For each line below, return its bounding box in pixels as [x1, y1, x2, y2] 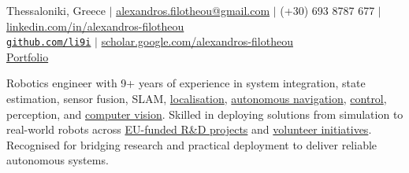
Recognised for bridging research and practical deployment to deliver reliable [6, 136, 377, 153]
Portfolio [6, 48, 49, 64]
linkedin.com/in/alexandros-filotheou [6, 17, 184, 34]
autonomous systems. [6, 152, 109, 168]
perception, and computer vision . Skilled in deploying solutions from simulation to [6, 105, 403, 122]
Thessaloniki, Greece [6, 2, 106, 18]
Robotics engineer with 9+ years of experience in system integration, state [6, 75, 366, 91]
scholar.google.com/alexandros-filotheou [101, 33, 293, 50]
